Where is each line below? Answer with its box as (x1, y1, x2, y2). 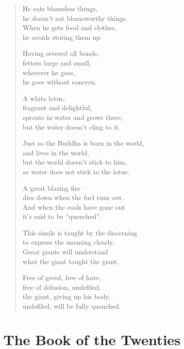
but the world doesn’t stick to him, (22, 157, 127, 167)
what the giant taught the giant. (22, 256, 119, 266)
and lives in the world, (22, 147, 89, 157)
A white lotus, (22, 93, 65, 103)
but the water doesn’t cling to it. (22, 121, 120, 132)
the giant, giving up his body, (22, 291, 111, 301)
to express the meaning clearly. (22, 237, 115, 247)
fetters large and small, (22, 57, 91, 67)
